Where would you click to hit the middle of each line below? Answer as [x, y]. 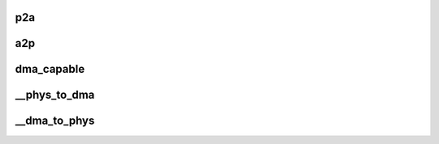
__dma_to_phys [55, 121]
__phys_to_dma [55, 95]
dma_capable [50, 69]
